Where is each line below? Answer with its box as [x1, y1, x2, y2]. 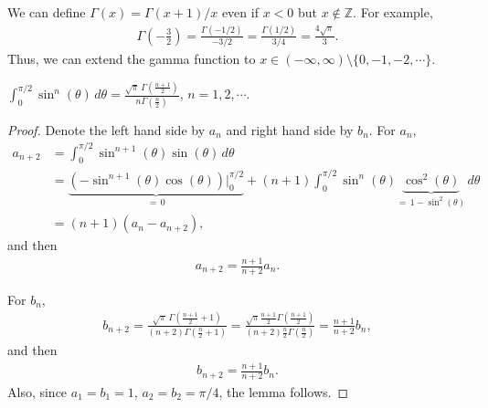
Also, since [7, 382, 68, 401]
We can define [7, 3, 86, 21]
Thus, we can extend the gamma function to [7, 49, 256, 68]
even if [221, 3, 259, 21]
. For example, [353, 3, 433, 21]
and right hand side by [226, 120, 354, 139]
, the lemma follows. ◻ [218, 382, 349, 401]
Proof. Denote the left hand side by [7, 120, 206, 139]
